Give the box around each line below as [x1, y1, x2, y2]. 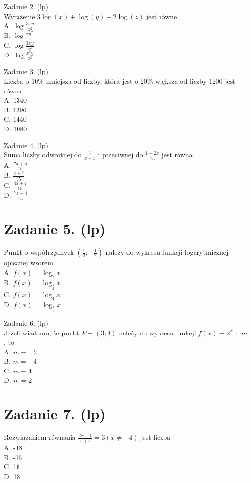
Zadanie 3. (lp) [4, 66, 49, 76]
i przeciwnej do [98, 149, 143, 160]
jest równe [146, 11, 177, 21]
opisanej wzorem [4, 258, 53, 268]
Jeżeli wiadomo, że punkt [4, 327, 79, 337]
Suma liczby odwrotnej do [4, 149, 82, 160]
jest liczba [141, 432, 171, 442]
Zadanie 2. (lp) [4, 1, 49, 11]
